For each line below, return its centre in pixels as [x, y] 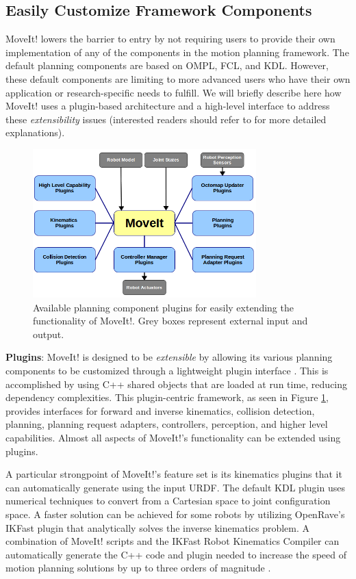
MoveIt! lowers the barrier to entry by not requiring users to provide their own [170, 39]
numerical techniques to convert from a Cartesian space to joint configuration [168, 501]
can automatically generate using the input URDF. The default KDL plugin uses [175, 487]
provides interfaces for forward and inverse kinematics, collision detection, [160, 410]
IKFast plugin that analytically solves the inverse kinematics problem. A [158, 527]
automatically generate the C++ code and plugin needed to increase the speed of [176, 554]
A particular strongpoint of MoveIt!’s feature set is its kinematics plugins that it [174, 474]
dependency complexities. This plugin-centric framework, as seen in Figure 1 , [167, 397]
